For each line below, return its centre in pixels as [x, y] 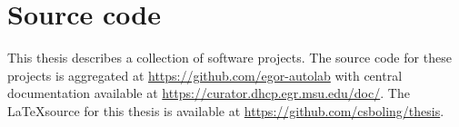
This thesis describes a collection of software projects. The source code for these [229, 58]
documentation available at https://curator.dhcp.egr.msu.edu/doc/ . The [209, 93]
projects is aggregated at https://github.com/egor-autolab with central [205, 75]
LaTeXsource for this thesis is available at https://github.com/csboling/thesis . [226, 110]
